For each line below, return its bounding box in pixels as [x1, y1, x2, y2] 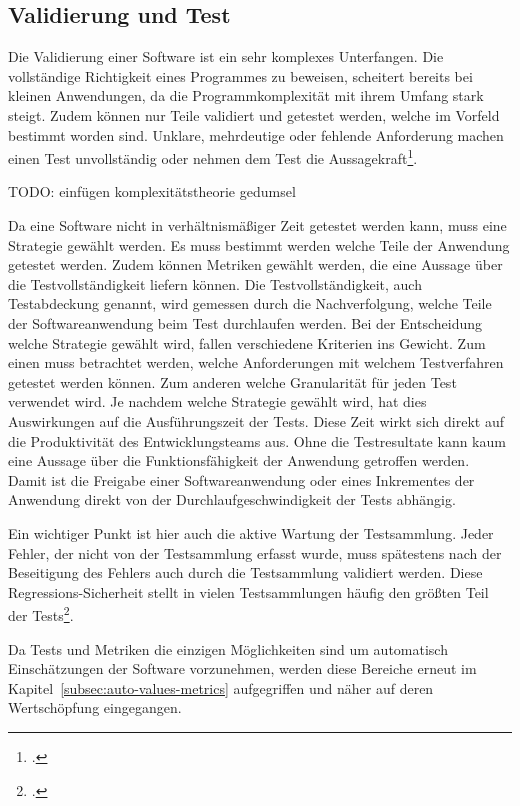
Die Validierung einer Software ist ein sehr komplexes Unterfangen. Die [8, 46, 444, 67]
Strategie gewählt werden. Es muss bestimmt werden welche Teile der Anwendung [8, 234, 510, 255]
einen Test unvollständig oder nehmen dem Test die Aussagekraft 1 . [8, 145, 418, 168]
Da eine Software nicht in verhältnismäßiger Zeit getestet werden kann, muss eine [8, 215, 507, 236]
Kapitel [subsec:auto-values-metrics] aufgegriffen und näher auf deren [8, 677, 434, 698]
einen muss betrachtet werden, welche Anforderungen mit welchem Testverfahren [8, 352, 504, 373]
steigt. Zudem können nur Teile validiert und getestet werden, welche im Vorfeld [8, 104, 500, 125]
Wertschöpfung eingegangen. [8, 697, 182, 718]
